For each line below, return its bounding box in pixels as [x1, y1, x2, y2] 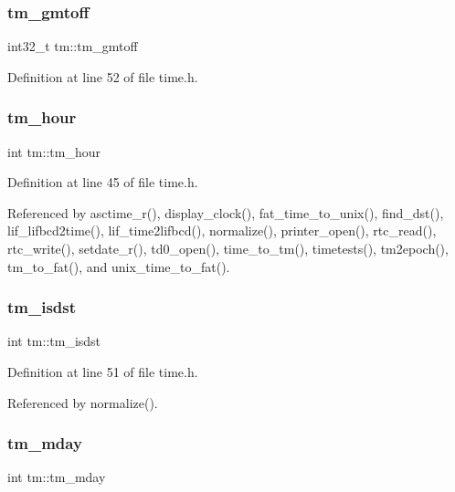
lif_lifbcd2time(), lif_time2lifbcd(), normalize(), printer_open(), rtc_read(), [7, 221, 437, 240]
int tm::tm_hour [7, 141, 101, 161]
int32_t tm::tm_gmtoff [7, 37, 138, 56]
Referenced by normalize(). [7, 393, 158, 412]
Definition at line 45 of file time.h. [7, 173, 198, 192]
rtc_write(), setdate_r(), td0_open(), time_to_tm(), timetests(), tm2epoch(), [7, 239, 449, 257]
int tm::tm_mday [7, 467, 106, 487]
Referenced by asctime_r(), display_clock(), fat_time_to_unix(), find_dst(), [7, 203, 444, 222]
